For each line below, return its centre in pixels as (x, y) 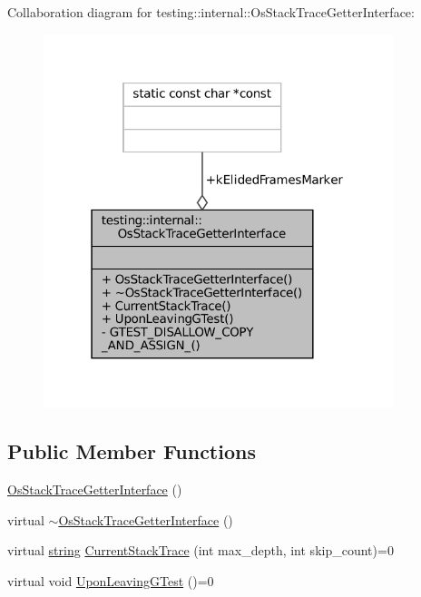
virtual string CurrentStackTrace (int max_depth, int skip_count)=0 (201, 550)
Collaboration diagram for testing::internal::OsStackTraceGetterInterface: (211, 12)
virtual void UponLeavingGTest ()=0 (111, 580)
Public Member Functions (132, 451)
